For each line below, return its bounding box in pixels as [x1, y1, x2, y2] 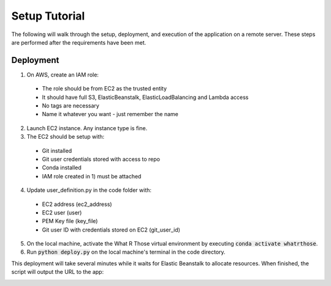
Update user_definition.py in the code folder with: [26, 186, 152, 194]
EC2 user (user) [42, 208, 82, 216]
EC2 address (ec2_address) [42, 200, 113, 208]
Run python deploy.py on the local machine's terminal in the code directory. [26, 248, 226, 256]
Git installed [42, 147, 72, 154]
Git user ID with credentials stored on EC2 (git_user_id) [42, 226, 181, 233]
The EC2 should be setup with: [26, 133, 105, 141]
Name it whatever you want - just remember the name [42, 111, 179, 118]
